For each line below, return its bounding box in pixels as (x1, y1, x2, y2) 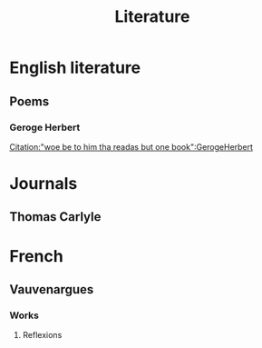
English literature (9, 57, 141, 78)
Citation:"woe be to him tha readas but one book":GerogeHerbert (9, 141, 254, 152)
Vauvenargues (9, 282, 94, 297)
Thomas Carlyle (9, 209, 102, 224)
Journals (9, 174, 78, 194)
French (9, 245, 63, 266)
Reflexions (22, 330, 63, 341)
